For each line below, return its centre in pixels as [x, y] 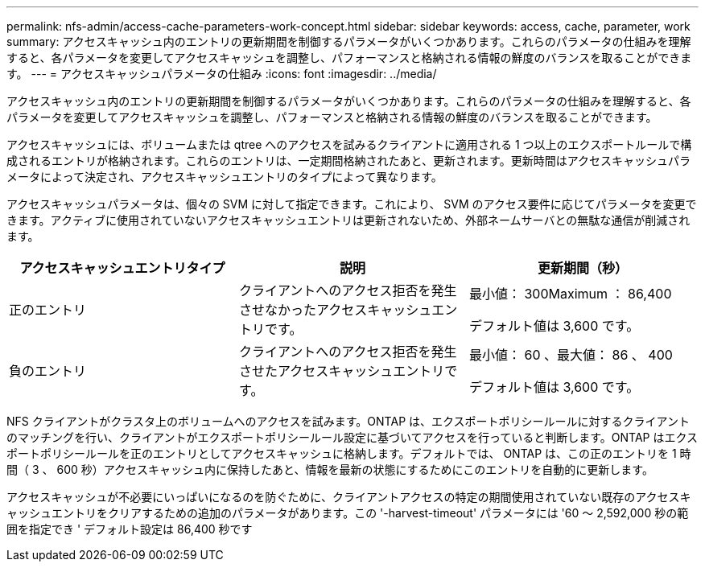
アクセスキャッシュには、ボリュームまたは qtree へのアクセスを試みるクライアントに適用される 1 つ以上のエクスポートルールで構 [349, 144]
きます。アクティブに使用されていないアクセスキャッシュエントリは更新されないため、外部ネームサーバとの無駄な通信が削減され [348, 220]
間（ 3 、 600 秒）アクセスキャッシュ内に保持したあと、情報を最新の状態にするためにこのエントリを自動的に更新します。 [330, 469]
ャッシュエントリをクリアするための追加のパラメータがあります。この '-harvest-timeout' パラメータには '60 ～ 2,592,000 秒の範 [348, 513]
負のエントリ [48, 371]
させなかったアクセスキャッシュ [335, 310]
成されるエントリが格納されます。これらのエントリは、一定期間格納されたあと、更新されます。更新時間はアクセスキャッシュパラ [348, 161]
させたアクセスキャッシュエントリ [342, 371]
